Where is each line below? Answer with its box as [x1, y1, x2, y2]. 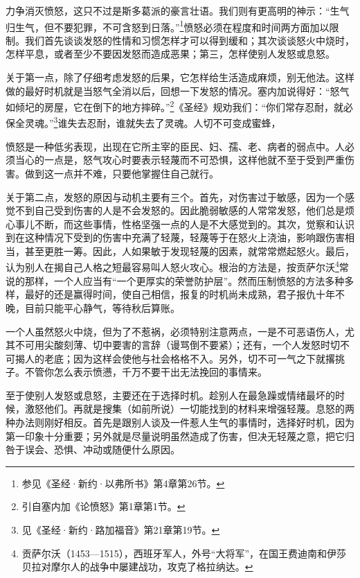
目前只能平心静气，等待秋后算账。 [24, 300, 180, 315]
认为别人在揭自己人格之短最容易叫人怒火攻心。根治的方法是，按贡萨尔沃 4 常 [6, 258, 349, 274]
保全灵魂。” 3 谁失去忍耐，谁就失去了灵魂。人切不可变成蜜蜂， [6, 114, 281, 130]
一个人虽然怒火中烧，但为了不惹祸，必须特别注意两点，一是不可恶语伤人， [6, 324, 345, 338]
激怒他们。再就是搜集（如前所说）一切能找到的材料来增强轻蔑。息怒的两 [24, 401, 354, 416]
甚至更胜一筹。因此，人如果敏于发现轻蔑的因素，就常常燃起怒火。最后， [24, 243, 354, 258]
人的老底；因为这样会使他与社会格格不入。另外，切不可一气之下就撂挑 [24, 351, 345, 365]
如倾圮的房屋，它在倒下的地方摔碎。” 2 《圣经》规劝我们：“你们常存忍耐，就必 [6, 98, 354, 114]
